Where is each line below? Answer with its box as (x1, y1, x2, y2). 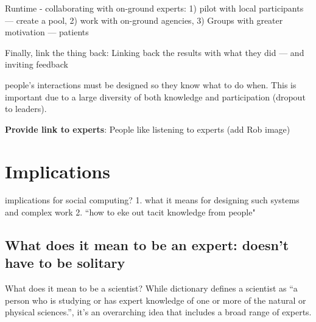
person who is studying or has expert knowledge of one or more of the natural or (5, 293, 306, 306)
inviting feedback (5, 58, 68, 71)
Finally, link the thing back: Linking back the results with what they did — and (5, 46, 304, 58)
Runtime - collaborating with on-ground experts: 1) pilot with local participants (5, 2, 304, 14)
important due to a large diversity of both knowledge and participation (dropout (5, 90, 306, 103)
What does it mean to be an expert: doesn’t (5, 236, 289, 254)
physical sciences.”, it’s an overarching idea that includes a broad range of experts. (5, 306, 312, 318)
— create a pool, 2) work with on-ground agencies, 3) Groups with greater (5, 13, 283, 26)
